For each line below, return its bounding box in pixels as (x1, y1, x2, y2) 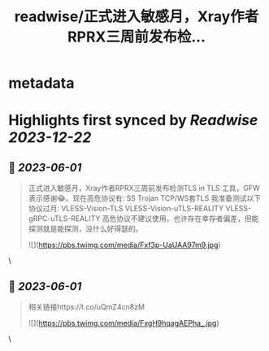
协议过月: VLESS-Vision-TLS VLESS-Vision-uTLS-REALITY (28, 204, 224, 214)
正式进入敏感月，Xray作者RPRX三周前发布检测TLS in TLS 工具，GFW (28, 184, 260, 193)
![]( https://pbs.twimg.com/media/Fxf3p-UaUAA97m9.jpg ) (28, 240, 221, 250)
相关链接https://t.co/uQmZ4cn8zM (28, 302, 145, 311)
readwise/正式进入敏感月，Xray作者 (14, 7, 259, 26)
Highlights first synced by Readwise (8, 111, 258, 130)
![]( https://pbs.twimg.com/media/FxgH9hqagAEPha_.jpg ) (28, 318, 219, 327)
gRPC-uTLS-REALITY (28, 214, 101, 223)
